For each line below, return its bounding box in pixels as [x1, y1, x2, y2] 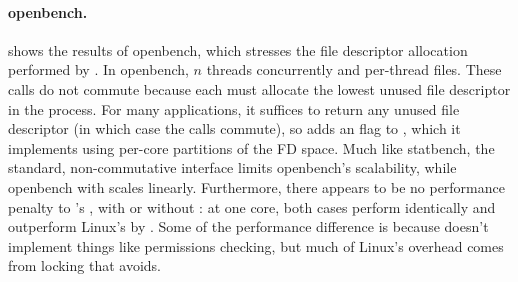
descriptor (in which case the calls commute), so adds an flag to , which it [8, 118, 461, 139]
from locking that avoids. [8, 255, 161, 276]
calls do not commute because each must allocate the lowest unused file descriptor [8, 78, 511, 99]
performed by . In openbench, [8, 59, 189, 80]
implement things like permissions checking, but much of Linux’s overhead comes [8, 235, 504, 256]
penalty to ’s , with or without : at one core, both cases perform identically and [8, 196, 496, 217]
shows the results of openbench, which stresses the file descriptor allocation [8, 39, 468, 60]
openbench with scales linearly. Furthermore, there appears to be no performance [8, 176, 505, 197]
